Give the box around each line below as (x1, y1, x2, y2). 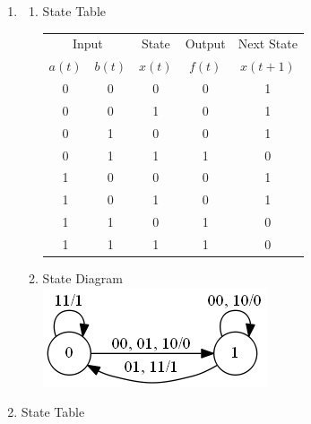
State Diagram (42, 269, 123, 288)
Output (185, 34, 226, 53)
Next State (238, 34, 298, 53)
